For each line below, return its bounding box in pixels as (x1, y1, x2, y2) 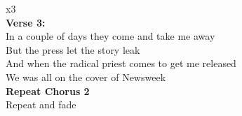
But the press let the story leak (6, 42, 140, 57)
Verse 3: (6, 15, 46, 29)
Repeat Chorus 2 (6, 83, 90, 98)
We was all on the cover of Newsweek (6, 69, 166, 84)
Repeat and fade (6, 97, 76, 112)
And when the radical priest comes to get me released (6, 56, 236, 71)
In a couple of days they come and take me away (6, 29, 215, 43)
